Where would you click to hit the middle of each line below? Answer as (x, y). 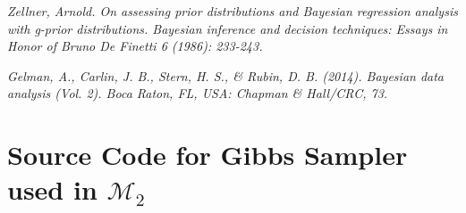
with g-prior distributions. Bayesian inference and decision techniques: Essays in (228, 28)
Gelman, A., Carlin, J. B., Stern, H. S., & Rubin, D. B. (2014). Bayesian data (226, 75)
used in (52, 189)
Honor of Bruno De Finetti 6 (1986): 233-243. (135, 46)
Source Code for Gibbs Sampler (208, 155)
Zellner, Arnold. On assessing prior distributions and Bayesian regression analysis (233, 11)
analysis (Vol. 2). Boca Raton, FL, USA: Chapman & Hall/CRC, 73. (198, 93)
